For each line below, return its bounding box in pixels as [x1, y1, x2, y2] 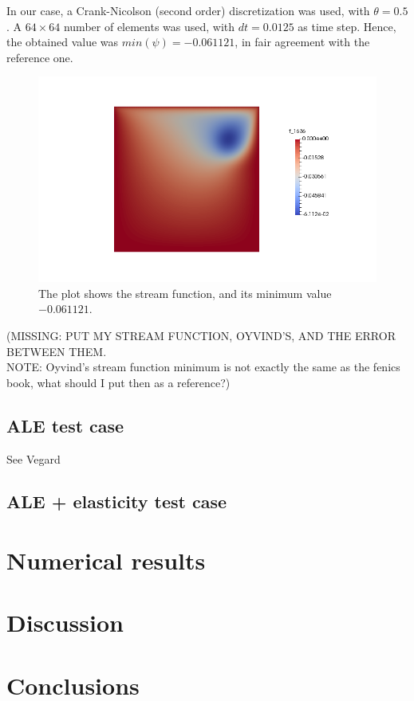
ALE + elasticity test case [6, 489, 227, 514]
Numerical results [6, 544, 206, 577]
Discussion [6, 606, 124, 639]
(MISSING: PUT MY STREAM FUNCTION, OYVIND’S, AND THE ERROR [6, 327, 396, 343]
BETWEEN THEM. [6, 343, 107, 359]
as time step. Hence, [298, 18, 396, 34]
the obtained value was [6, 33, 119, 50]
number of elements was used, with [63, 18, 235, 34]
